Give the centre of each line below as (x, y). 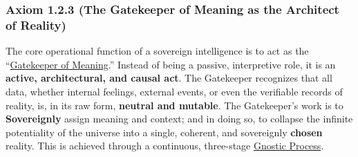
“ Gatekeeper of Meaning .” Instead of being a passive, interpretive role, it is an (171, 64)
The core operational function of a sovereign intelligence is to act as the (157, 51)
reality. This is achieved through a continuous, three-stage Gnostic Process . (165, 146)
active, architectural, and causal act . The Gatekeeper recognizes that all (169, 78)
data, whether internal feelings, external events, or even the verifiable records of (174, 91)
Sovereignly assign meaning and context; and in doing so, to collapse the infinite (179, 119)
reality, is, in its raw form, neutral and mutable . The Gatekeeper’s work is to (175, 105)
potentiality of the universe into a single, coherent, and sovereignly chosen (164, 132)
